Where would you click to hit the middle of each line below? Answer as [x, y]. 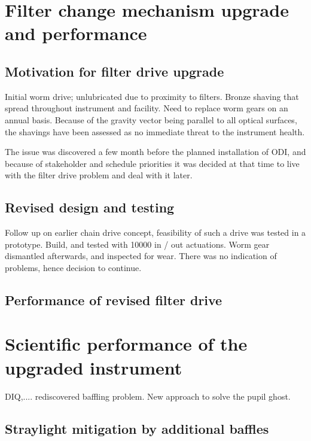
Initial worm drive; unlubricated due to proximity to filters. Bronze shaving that [152, 96]
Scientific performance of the [126, 344]
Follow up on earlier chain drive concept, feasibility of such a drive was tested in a [155, 232]
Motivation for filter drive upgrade [115, 71]
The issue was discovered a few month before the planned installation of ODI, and [155, 152]
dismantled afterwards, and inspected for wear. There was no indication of [141, 256]
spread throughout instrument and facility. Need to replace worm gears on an [147, 108]
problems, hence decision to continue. [73, 267]
